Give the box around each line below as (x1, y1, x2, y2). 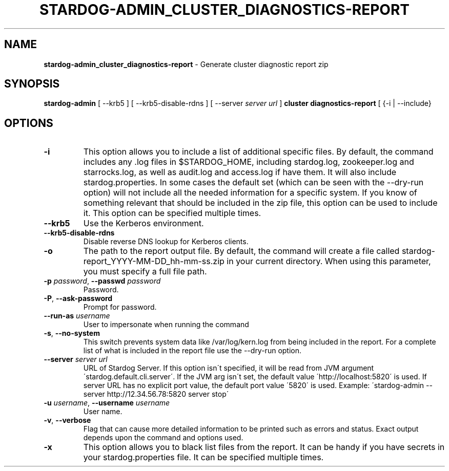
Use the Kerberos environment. (83, 218, 204, 229)
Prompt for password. (83, 303, 157, 312)
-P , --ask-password (44, 294, 113, 303)
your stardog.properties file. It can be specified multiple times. (83, 452, 324, 463)
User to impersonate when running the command (83, 320, 249, 329)
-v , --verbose (44, 416, 91, 425)
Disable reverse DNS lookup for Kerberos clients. (83, 237, 249, 246)
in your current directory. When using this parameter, (227, 256, 431, 267)
